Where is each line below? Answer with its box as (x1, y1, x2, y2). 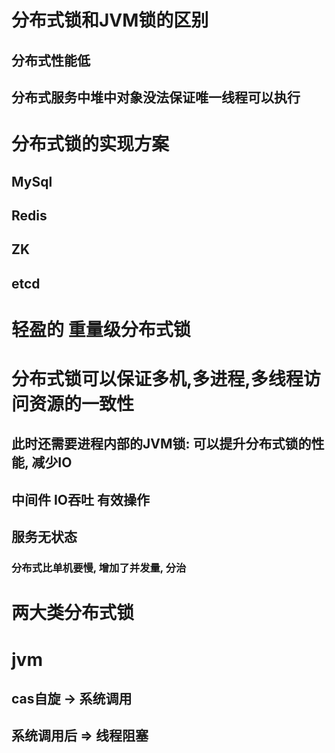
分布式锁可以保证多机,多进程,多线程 (11, 368, 304, 391)
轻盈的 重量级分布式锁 (11, 318, 191, 341)
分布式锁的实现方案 (11, 133, 170, 156)
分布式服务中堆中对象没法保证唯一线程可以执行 (11, 89, 301, 106)
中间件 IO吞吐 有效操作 (11, 491, 151, 508)
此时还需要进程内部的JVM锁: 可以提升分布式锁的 (11, 436, 312, 453)
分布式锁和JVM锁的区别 (11, 9, 209, 32)
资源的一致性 (29, 393, 135, 416)
